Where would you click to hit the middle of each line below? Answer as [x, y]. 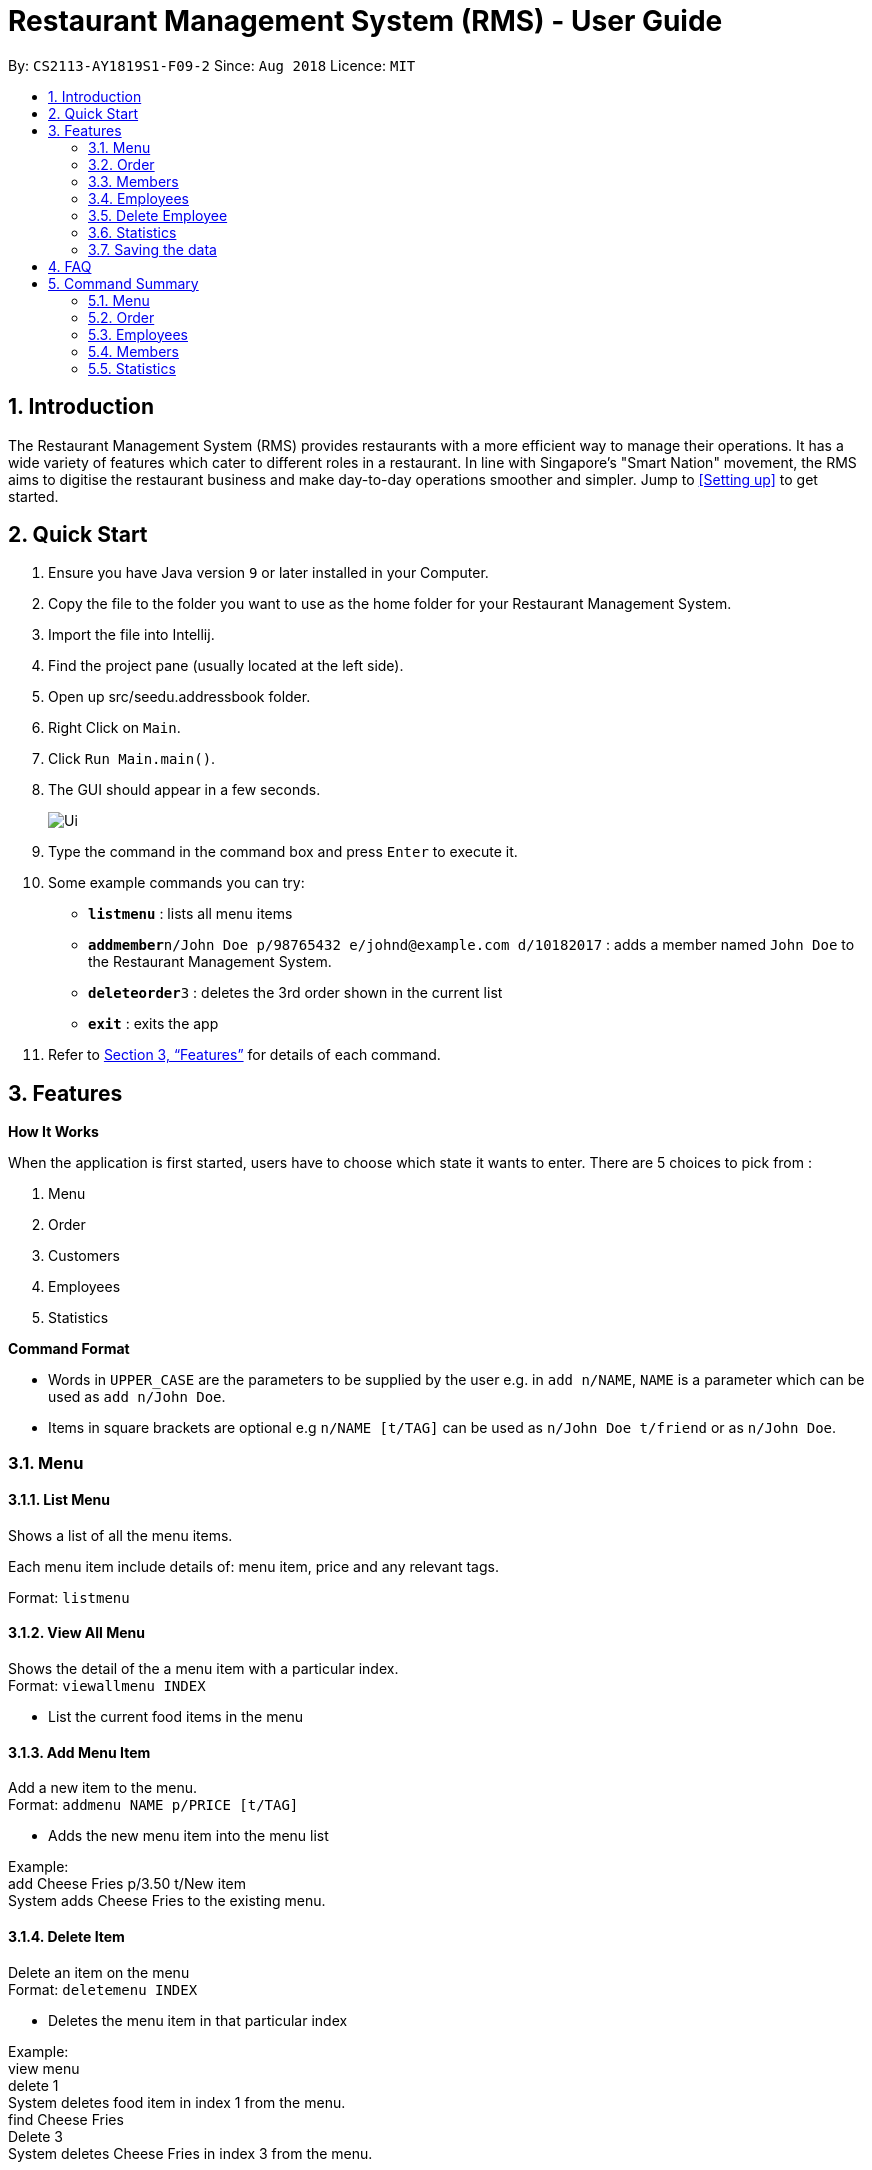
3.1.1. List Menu [59, 1500]
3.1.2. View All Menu [77, 1633]
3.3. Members [133, 181]
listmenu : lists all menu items [190, 914]
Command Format [69, 1349]
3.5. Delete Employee [158, 215]
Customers [84, 1256]
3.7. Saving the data [152, 249]
